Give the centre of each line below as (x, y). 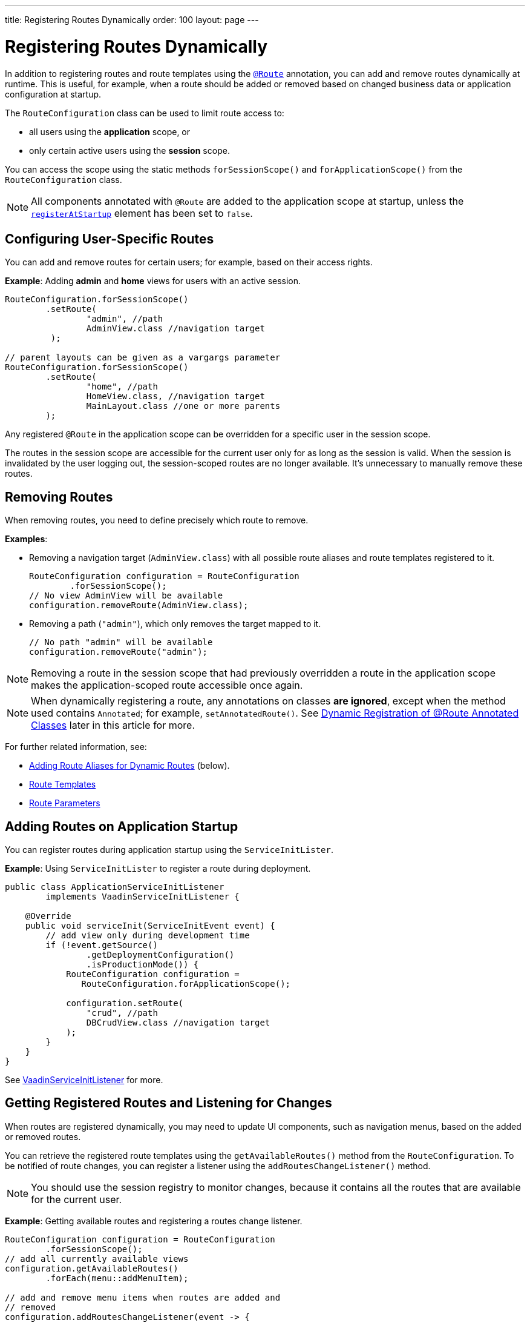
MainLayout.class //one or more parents (183, 406)
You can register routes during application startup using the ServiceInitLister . (169, 850)
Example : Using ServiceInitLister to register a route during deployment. (158, 869)
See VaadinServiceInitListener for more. (84, 1080)
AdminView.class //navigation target (175, 329)
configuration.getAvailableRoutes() (92, 1268)
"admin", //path (125, 319)
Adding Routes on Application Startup (122, 826)
